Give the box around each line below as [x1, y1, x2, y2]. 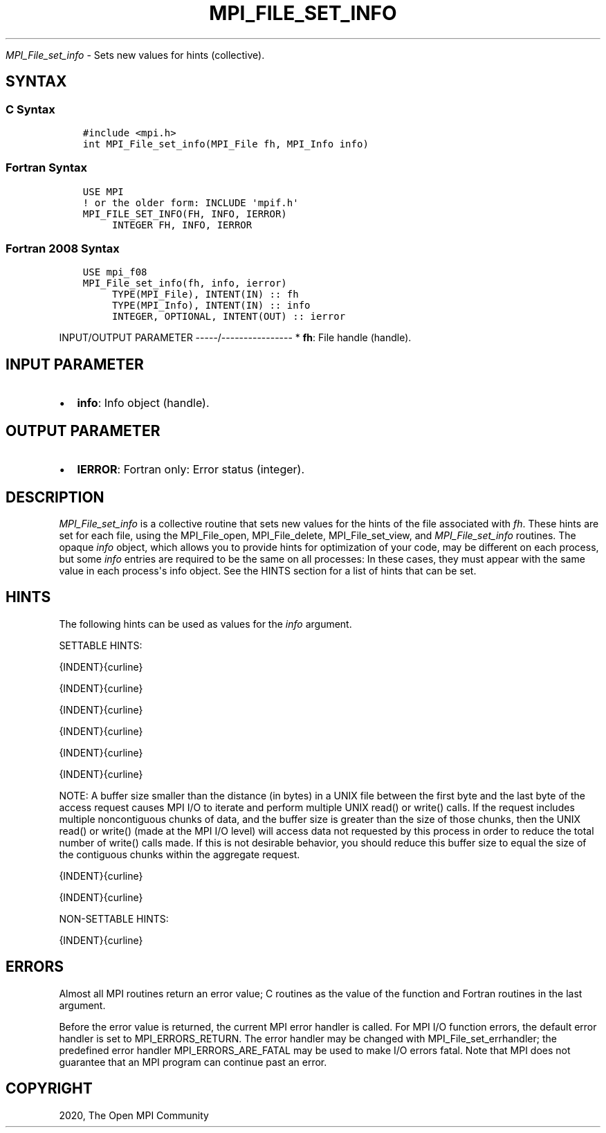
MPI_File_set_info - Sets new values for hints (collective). [6, 48, 265, 61]
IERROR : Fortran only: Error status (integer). [77, 462, 304, 477]
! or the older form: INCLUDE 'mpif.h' [82, 197, 299, 208]
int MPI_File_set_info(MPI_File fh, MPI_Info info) [82, 138, 369, 149]
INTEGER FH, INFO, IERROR [111, 219, 252, 230]
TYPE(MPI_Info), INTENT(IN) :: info [111, 300, 311, 311]
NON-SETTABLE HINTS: [59, 912, 169, 925]
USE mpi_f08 [82, 266, 147, 278]
